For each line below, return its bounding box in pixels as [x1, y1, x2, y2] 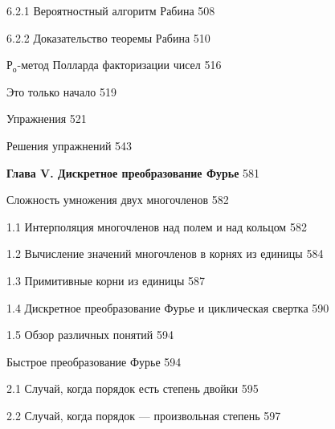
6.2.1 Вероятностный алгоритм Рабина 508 [6, 2, 215, 18]
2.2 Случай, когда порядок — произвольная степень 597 [6, 407, 281, 423]
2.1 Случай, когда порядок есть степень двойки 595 [6, 380, 259, 397]
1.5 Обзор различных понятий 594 [6, 326, 174, 343]
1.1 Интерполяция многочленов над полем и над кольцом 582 [6, 218, 307, 235]
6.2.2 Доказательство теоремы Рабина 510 [6, 29, 210, 46]
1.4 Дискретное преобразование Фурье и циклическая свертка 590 [6, 299, 329, 316]
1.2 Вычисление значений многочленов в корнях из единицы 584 [6, 245, 324, 262]
